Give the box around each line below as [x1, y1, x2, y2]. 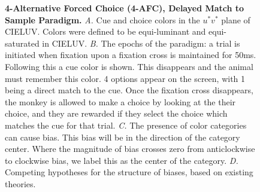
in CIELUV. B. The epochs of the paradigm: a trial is [42, 36, 240, 49]
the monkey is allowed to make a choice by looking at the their [5, 95, 236, 108]
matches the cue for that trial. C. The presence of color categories [5, 118, 247, 131]
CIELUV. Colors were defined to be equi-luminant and [5, 25, 206, 38]
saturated [5, 36, 40, 49]
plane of [221, 13, 250, 26]
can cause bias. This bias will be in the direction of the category [5, 130, 240, 143]
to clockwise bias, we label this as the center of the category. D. [5, 154, 238, 166]
